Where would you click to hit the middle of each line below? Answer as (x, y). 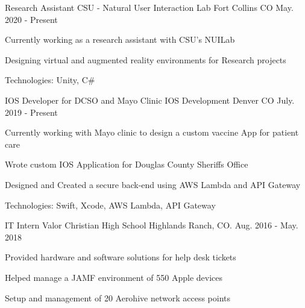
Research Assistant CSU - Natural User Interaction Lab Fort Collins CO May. (149, 7)
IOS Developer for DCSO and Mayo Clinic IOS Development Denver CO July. (150, 100)
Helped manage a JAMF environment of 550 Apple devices (114, 277)
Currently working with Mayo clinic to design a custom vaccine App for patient (152, 132)
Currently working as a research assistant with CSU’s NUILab (120, 39)
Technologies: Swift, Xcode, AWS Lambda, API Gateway (110, 205)
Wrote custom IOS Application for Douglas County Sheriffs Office (127, 164)
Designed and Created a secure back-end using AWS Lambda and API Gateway (153, 184)
